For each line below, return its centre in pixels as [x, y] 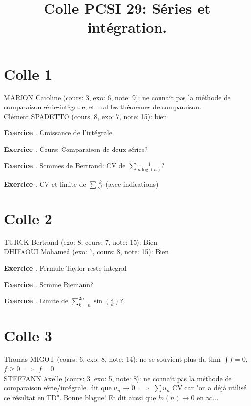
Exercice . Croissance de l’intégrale [58, 133]
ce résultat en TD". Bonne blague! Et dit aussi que [80, 397]
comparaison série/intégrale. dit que [58, 388]
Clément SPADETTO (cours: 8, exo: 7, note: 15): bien [86, 116]
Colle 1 [28, 74]
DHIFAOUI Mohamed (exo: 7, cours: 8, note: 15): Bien [87, 251]
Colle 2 [28, 218]
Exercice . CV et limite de [45, 183]
